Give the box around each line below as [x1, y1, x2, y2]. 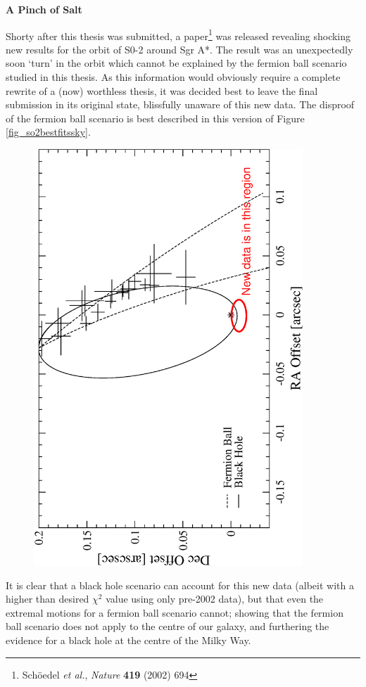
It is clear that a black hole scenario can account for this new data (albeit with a [6, 577, 354, 592]
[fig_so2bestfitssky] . [6, 124, 91, 139]
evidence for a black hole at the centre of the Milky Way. [6, 633, 251, 648]
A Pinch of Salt [6, 2, 82, 16]
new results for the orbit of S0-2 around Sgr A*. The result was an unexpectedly [6, 41, 353, 56]
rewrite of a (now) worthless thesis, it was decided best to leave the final [6, 83, 318, 98]
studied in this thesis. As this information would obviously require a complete [6, 70, 341, 84]
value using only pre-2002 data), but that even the [106, 591, 324, 606]
